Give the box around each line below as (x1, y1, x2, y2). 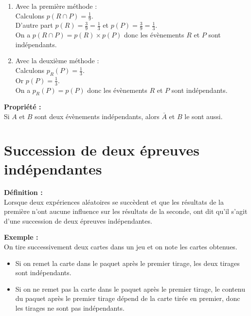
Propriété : (4, 102, 41, 112)
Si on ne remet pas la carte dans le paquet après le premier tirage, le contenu (15, 283, 245, 294)
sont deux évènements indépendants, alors (35, 111, 160, 122)
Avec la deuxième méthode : (15, 55, 99, 66)
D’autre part (15, 20, 53, 30)
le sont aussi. (184, 111, 223, 122)
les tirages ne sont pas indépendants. (15, 302, 125, 313)
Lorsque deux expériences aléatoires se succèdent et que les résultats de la (4, 196, 224, 207)
